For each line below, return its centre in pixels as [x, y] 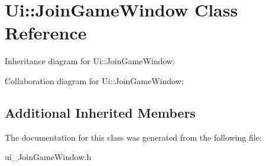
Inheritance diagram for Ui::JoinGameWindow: [90, 61]
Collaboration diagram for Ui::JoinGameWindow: [94, 80]
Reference [46, 33]
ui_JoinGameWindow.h [48, 157]
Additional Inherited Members [100, 112]
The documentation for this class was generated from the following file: [133, 137]
